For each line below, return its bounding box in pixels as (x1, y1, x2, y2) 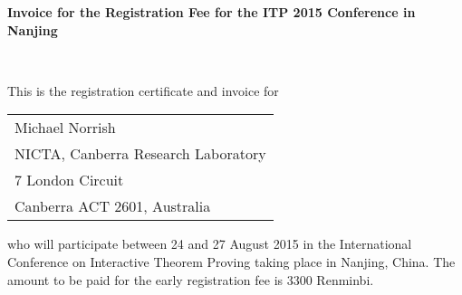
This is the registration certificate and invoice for (7, 81, 279, 100)
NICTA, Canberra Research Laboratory (14, 143, 266, 165)
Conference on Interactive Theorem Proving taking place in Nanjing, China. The (7, 252, 456, 271)
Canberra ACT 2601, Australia (14, 195, 211, 217)
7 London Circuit (14, 169, 124, 191)
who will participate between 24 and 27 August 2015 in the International (7, 234, 412, 253)
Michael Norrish (14, 117, 116, 138)
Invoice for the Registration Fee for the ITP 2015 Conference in (7, 3, 416, 21)
